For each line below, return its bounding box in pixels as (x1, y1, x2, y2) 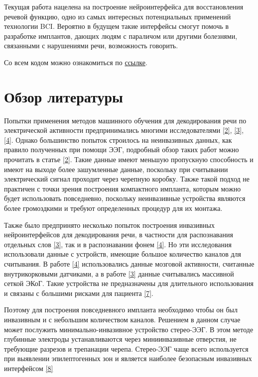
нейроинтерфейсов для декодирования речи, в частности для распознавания (4, 229, 233, 240)
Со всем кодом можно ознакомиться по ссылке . (4, 57, 147, 67)
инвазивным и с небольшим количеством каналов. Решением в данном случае (4, 314, 241, 324)
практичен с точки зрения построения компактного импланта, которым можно (4, 183, 241, 193)
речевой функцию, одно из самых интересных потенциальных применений (4, 11, 231, 21)
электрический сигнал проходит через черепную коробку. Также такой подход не (4, 174, 250, 184)
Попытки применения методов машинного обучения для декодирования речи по (4, 115, 247, 125)
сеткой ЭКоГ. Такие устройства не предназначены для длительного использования (4, 278, 254, 288)
